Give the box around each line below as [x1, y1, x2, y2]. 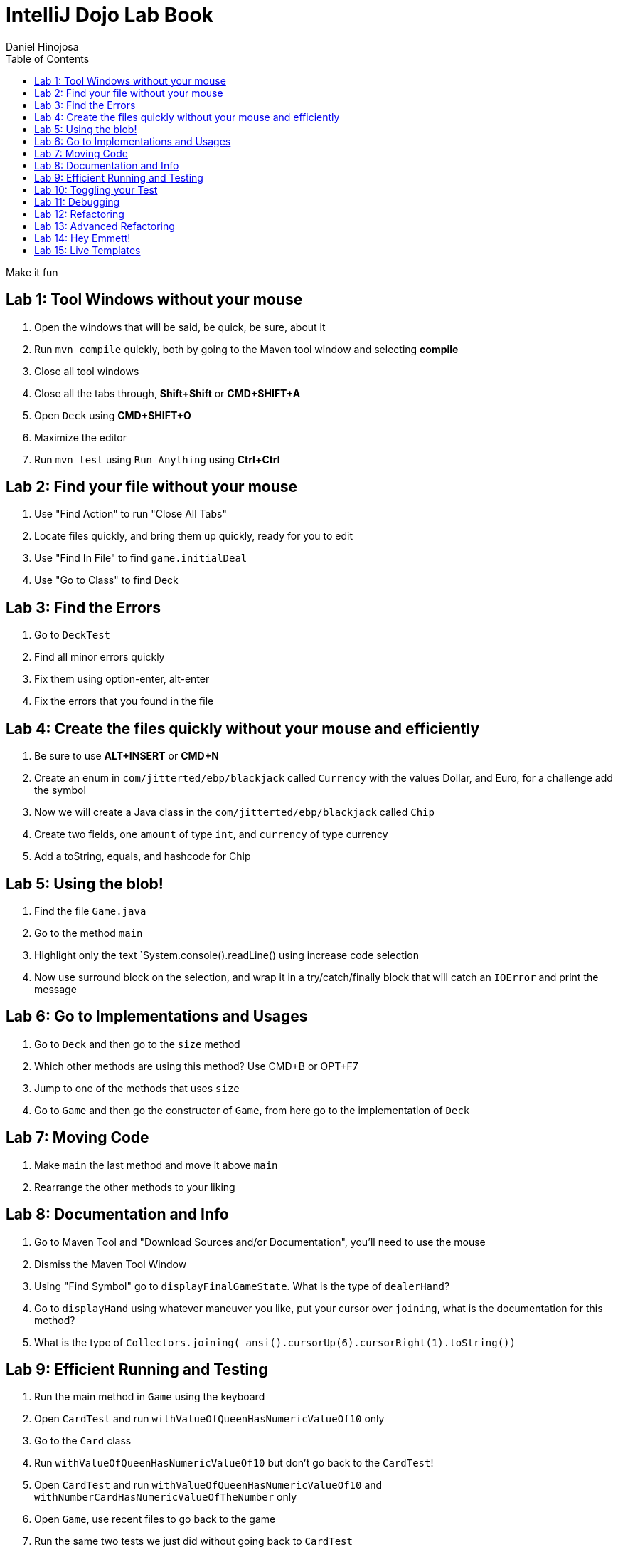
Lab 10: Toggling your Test [34, 183, 158, 196]
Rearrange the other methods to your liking [34, 1180, 235, 1193]
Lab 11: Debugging [34, 195, 120, 208]
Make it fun [6, 266, 58, 278]
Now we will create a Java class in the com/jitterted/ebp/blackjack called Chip [34, 806, 435, 819]
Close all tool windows [34, 365, 139, 377]
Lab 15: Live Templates [34, 243, 141, 256]
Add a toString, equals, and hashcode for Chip [34, 850, 251, 863]
